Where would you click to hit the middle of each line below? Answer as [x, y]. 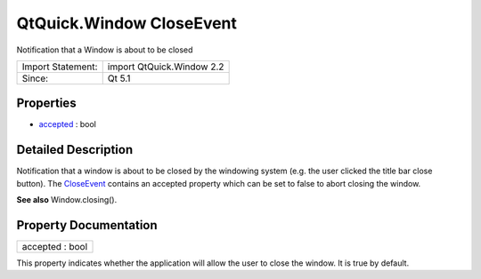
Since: [35, 78]
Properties [46, 104]
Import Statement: [60, 67]
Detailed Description [75, 150]
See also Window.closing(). [67, 200]
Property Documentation [87, 225]
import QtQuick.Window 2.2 [166, 67]
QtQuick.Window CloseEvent [127, 23]
